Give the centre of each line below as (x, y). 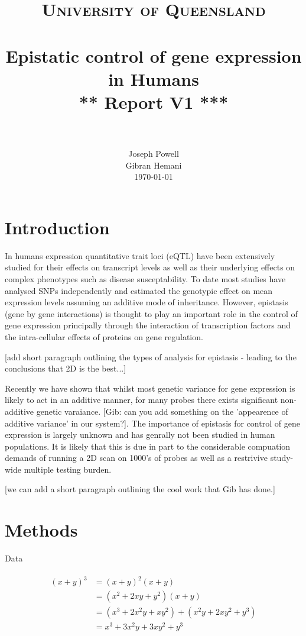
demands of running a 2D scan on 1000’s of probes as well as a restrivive (136, 458)
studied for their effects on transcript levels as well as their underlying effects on (150, 267)
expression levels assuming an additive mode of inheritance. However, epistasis (147, 302)
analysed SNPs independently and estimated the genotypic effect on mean (139, 290)
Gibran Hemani (154, 165)
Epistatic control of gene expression (154, 55)
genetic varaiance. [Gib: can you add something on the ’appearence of (162, 411)
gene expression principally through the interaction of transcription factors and (148, 325)
